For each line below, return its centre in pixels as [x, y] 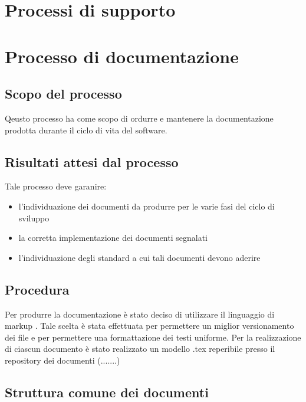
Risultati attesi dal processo [92, 161]
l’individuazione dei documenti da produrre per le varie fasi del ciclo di [147, 206]
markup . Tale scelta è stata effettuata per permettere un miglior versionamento [149, 326]
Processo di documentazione [122, 56]
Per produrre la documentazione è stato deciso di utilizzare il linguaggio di [140, 314]
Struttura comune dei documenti [107, 392]
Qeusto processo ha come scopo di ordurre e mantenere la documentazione [139, 118]
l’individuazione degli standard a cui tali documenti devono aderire [139, 257]
